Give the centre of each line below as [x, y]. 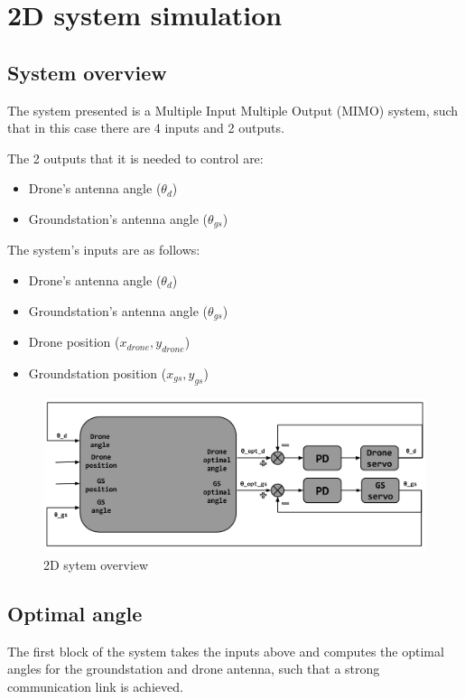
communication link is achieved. [95, 686]
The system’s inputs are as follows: [104, 250]
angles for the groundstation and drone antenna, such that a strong [194, 669]
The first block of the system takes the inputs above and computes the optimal [226, 651]
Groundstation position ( [98, 373]
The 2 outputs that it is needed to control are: [135, 158]
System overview [87, 72]
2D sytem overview [96, 564]
